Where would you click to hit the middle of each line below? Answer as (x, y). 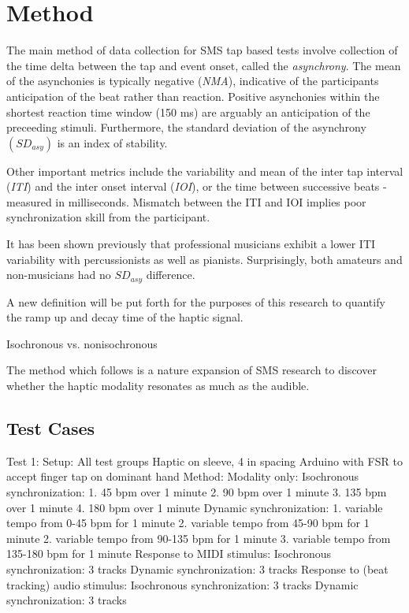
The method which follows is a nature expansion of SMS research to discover (191, 370)
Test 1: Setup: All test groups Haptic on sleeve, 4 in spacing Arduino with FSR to (204, 461)
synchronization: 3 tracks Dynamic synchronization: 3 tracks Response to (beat (197, 569)
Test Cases (51, 428)
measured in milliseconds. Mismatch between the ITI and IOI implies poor (186, 201)
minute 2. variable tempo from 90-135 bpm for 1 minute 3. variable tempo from (199, 538)
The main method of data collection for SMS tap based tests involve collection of (202, 50)
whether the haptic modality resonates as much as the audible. (158, 386)
